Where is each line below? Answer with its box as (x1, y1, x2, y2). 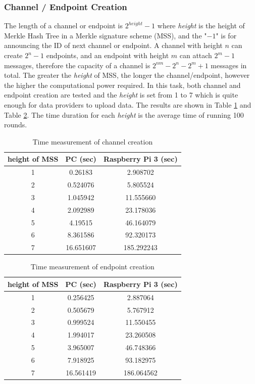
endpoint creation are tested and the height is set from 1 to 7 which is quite (4, 89, 238, 100)
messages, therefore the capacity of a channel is (4, 60, 150, 70)
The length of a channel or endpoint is (4, 20, 123, 31)
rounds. (4, 119, 27, 130)
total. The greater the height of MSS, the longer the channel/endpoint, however (4, 70, 250, 80)
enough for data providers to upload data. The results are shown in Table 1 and (4, 99, 251, 110)
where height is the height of (157, 20, 245, 31)
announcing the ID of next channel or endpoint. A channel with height (4, 40, 223, 51)
